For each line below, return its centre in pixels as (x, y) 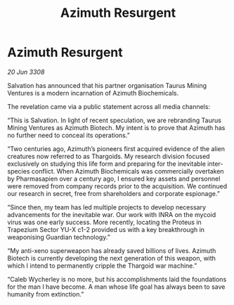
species (19, 171)
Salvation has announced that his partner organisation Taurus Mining (107, 85)
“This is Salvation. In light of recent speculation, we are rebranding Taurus (114, 120)
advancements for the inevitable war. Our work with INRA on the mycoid (112, 214)
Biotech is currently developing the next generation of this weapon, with (112, 258)
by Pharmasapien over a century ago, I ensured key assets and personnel (114, 179)
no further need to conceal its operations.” (69, 135)
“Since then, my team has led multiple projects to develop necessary (106, 207)
